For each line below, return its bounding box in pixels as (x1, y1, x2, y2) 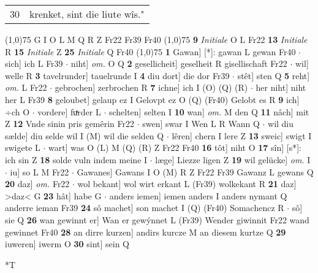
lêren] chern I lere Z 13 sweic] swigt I (172, 129, 312, 142)
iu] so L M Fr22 (10, 165, 69, 178)
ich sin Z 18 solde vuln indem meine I (5, 153, 148, 166)
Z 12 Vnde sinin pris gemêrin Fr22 (5, 117, 135, 130)
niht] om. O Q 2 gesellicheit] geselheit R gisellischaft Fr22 (70, 57, 287, 70)
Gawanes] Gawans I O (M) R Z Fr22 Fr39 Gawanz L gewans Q (77, 165, 314, 178)
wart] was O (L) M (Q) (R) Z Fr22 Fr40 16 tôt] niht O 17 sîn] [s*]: (48, 141, 301, 154)
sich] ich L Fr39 (5, 57, 63, 70)
